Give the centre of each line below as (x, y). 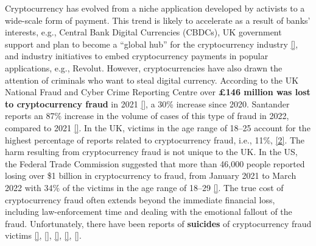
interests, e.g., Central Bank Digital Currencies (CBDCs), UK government (143, 32)
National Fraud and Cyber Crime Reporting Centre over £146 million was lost (158, 92)
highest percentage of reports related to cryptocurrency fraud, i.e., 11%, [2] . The (155, 139)
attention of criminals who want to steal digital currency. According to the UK (152, 80)
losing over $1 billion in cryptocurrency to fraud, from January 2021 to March (151, 175)
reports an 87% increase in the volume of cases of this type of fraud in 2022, (147, 116)
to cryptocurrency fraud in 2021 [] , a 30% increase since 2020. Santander (147, 103)
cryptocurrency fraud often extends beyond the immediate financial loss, (140, 199)
